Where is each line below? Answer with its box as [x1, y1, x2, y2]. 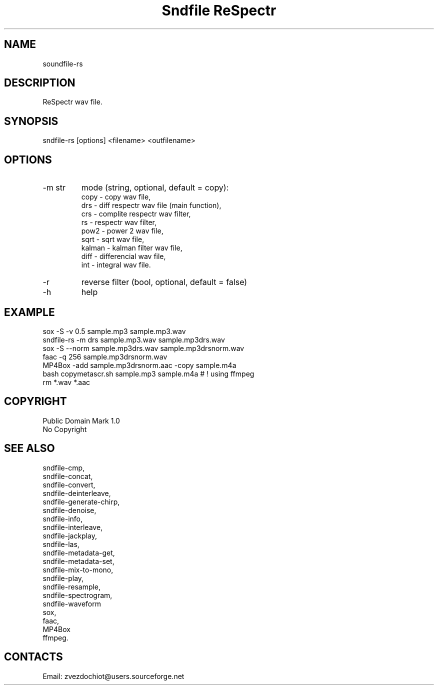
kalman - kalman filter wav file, [81, 243, 182, 252]
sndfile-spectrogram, [42, 590, 112, 599]
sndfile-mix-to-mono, [42, 565, 113, 574]
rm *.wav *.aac [42, 377, 90, 386]
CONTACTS [4, 650, 63, 663]
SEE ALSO [4, 442, 55, 455]
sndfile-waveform [42, 599, 101, 608]
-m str [42, 182, 65, 193]
